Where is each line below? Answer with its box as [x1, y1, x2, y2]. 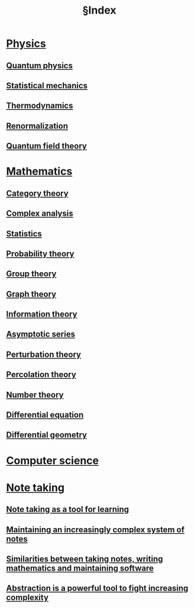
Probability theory [6, 248, 75, 258]
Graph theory [6, 289, 57, 299]
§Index [82, 4, 117, 17]
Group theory [6, 269, 57, 279]
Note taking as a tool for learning [6, 504, 129, 514]
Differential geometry [6, 430, 88, 440]
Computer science [6, 454, 99, 467]
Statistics [6, 229, 43, 239]
